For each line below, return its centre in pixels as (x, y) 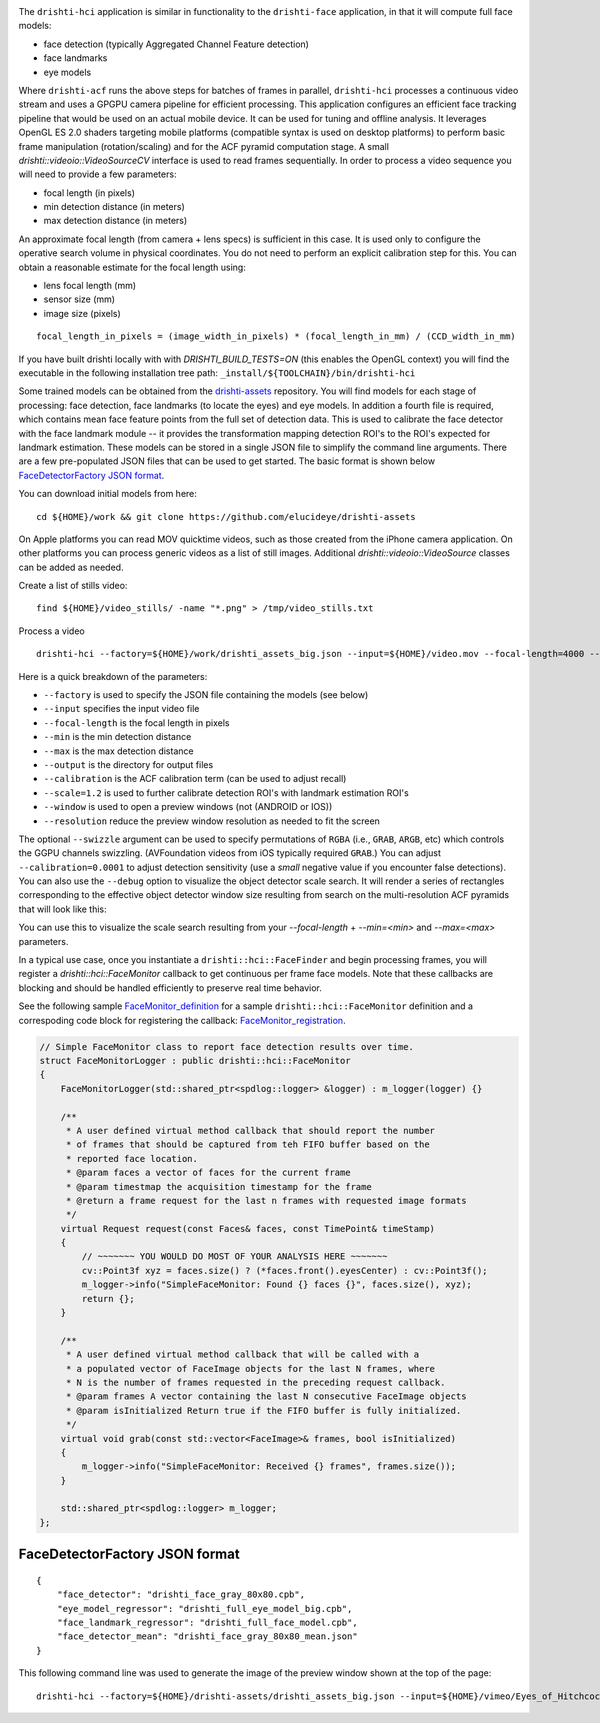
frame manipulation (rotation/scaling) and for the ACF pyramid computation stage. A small (204, 146)
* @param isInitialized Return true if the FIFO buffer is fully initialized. (263, 1410)
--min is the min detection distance (117, 737)
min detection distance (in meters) (114, 207)
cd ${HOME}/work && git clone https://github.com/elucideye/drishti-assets (226, 516)
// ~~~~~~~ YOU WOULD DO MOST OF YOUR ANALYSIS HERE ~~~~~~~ (234, 1256)
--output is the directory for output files (128, 764)
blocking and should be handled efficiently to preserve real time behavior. (170, 987)
